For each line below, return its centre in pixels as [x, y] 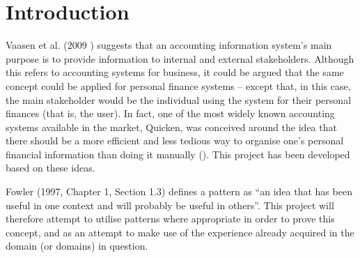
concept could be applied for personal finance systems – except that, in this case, [178, 85]
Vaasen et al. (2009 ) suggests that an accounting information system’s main [169, 45]
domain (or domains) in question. [77, 246]
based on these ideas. [50, 168]
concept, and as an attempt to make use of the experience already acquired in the [180, 232]
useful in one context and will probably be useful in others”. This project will [170, 205]
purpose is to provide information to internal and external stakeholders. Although [180, 58]
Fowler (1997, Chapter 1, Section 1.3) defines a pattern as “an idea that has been [179, 191]
